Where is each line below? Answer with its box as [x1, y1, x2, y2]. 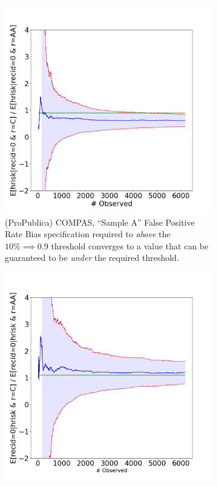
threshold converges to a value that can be [51, 239, 208, 252]
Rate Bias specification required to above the [5, 228, 171, 240]
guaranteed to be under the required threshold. [5, 251, 179, 264]
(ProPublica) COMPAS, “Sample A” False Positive [5, 215, 195, 228]
